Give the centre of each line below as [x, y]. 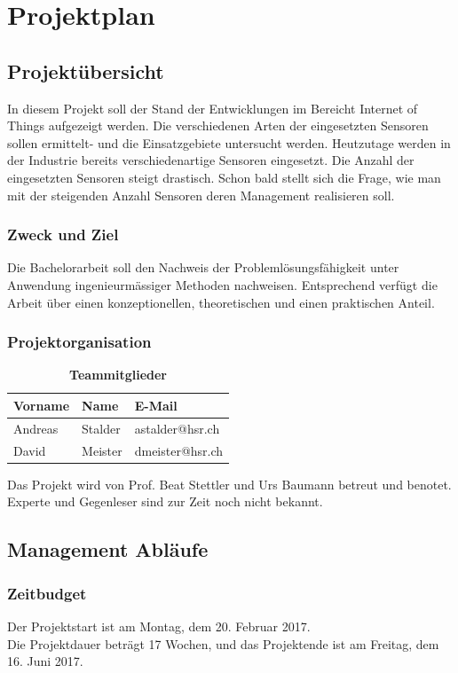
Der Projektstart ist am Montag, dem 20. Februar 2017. [159, 626]
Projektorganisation [79, 342]
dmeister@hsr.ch [179, 450]
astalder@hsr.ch [177, 428]
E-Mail [156, 405]
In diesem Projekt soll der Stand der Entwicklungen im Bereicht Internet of [213, 108]
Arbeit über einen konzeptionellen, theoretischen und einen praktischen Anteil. [221, 302]
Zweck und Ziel [63, 235]
